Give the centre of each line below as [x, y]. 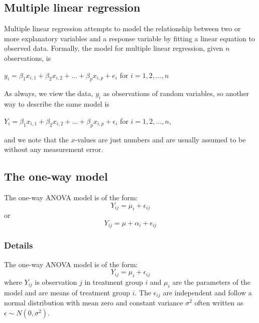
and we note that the [36, 139]
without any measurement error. [54, 149]
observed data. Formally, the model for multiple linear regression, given [114, 48]
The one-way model [56, 176]
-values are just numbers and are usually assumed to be [160, 139]
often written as [219, 303]
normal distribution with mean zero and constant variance [94, 303]
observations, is [28, 58]
